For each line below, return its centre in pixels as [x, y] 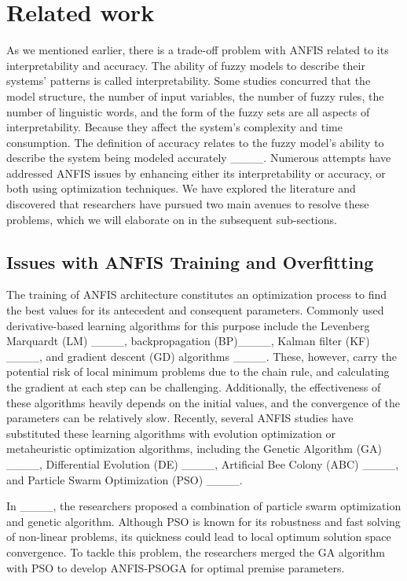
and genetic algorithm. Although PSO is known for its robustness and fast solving [203, 521]
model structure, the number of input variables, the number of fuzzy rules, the [195, 96]
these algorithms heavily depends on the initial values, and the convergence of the [203, 402]
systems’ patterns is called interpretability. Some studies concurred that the [189, 81]
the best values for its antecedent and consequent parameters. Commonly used [195, 310]
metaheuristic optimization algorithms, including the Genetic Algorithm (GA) [194, 449]
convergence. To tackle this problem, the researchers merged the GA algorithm [196, 552]
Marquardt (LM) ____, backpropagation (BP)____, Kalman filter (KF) [188, 341]
